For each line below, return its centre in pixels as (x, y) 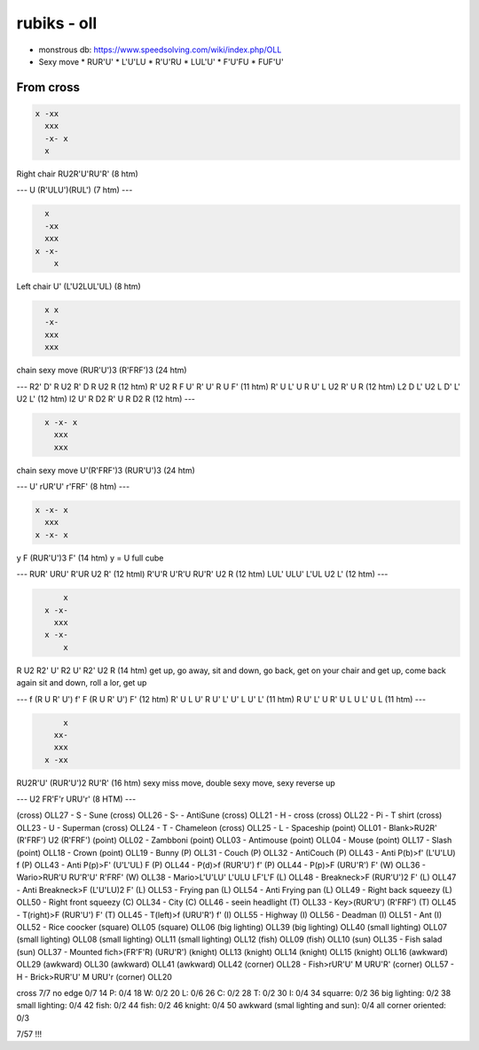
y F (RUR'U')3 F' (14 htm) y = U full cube (90, 558)
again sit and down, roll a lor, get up (82, 683)
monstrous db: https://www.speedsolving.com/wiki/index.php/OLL (160, 50)
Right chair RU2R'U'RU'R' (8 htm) (78, 174)
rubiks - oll (57, 23)
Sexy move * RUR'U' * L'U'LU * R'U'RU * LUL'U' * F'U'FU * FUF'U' (161, 61)
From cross (48, 87)
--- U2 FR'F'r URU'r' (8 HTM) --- (76, 799)
